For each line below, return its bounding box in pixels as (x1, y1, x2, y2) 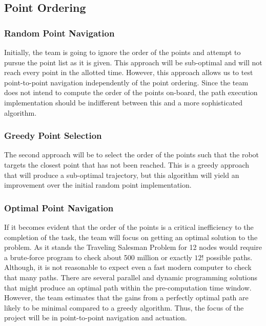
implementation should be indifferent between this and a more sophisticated (4, 97, 243, 107)
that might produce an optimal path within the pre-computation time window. (4, 282, 252, 293)
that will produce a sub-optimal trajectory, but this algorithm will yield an (4, 169, 239, 180)
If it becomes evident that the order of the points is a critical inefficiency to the (4, 221, 254, 232)
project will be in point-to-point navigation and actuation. (4, 312, 187, 323)
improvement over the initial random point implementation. (4, 179, 192, 190)
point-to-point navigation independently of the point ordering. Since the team (4, 77, 249, 87)
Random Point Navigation (4, 26, 115, 39)
